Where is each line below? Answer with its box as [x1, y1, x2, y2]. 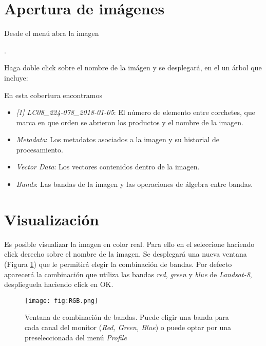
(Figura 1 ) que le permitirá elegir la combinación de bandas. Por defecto [4, 258, 232, 269]
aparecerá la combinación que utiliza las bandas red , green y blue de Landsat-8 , [4, 268, 252, 279]
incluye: [4, 72, 28, 83]
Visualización [4, 208, 99, 229]
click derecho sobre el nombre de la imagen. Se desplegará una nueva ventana [4, 248, 247, 259]
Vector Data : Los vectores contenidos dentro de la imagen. [16, 161, 200, 172]
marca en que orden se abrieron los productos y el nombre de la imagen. [16, 117, 244, 127]
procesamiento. [16, 144, 63, 155]
